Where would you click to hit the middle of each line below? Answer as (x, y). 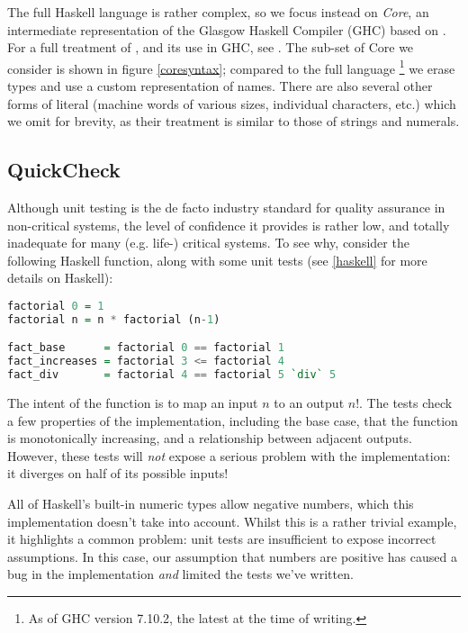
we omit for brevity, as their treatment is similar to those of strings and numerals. (234, 121)
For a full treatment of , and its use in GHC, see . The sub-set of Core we (211, 47)
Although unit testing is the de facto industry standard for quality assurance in (226, 208)
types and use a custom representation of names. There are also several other (220, 86)
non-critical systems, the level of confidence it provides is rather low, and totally (229, 225)
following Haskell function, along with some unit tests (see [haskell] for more (217, 260)
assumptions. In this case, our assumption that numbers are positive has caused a (232, 556)
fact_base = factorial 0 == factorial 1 (146, 348)
